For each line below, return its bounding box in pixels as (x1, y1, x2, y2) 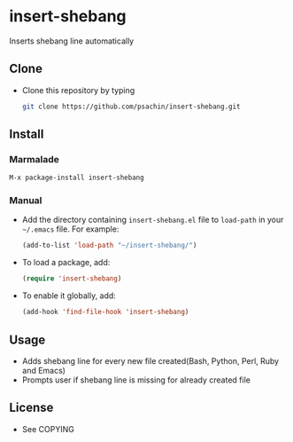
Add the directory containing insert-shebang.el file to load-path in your (21, 215, 284, 225)
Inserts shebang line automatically (9, 36, 135, 46)
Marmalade (9, 153, 59, 165)
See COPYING (21, 423, 75, 434)
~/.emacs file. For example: (21, 224, 120, 234)
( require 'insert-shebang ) (21, 274, 122, 283)
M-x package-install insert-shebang (9, 173, 144, 183)
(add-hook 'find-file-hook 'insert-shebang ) (21, 308, 189, 317)
